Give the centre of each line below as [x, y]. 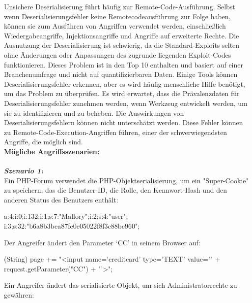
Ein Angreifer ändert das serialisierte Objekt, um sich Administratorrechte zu [121, 285]
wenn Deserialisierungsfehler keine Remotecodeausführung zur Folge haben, [117, 16]
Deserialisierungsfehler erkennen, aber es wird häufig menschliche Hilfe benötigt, [125, 84]
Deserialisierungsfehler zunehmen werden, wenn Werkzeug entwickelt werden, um [126, 103]
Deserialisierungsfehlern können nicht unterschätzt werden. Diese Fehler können [124, 122]
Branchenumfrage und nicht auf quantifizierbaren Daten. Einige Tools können [121, 74]
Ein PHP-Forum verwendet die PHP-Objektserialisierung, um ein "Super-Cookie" [126, 180]
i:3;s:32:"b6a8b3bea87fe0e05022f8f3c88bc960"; [72, 226]
